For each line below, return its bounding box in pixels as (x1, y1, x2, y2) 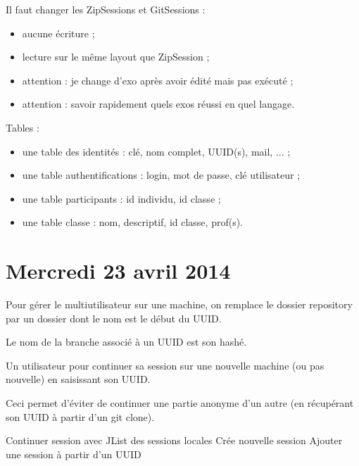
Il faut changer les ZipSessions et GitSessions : (6, 2, 206, 16)
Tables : (6, 120, 39, 134)
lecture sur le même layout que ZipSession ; (22, 49, 210, 64)
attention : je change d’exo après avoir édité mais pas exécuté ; (22, 73, 294, 87)
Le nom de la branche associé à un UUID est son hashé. (6, 334, 247, 349)
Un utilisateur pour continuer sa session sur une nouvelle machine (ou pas (6, 358, 325, 372)
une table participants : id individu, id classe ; (22, 191, 221, 206)
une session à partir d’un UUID (6, 446, 141, 461)
